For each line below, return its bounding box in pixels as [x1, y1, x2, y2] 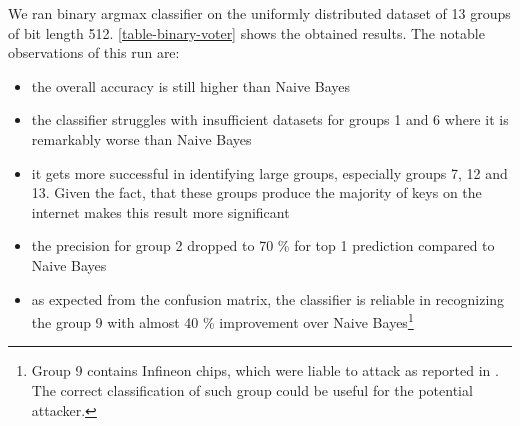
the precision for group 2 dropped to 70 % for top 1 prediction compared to [31, 235, 495, 256]
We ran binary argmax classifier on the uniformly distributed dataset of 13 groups [8, 3, 511, 23]
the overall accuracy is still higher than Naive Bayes [31, 75, 351, 96]
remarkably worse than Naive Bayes [31, 128, 252, 149]
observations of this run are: [8, 42, 180, 63]
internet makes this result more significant [31, 201, 290, 222]
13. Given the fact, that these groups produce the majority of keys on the [31, 182, 482, 203]
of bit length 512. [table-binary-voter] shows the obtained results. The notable [8, 22, 485, 43]
